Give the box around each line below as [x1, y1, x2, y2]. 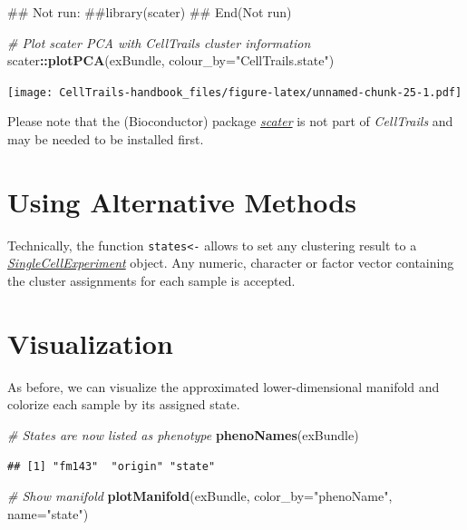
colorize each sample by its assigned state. [7, 395, 240, 414]
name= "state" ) [7, 504, 89, 523]
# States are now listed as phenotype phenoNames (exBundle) [7, 425, 359, 444]
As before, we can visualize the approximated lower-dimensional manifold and [7, 377, 440, 396]
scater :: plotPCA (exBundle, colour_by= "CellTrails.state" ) [7, 51, 335, 70]
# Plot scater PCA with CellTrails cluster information [7, 33, 311, 52]
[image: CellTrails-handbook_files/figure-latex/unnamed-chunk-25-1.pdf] [7, 85, 462, 99]
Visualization [7, 324, 173, 361]
